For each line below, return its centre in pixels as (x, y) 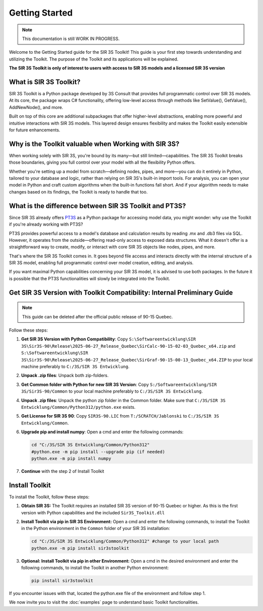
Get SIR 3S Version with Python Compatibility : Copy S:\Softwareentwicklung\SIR (109, 339)
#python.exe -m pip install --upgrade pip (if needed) (98, 452)
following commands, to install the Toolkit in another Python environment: (95, 568)
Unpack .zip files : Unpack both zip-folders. (65, 376)
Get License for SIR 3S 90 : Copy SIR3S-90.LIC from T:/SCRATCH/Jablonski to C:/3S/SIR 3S (120, 416)
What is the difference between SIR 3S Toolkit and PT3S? (97, 206)
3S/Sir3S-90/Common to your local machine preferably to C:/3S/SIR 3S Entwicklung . (112, 391)
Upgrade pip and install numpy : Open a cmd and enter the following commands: (102, 432)
